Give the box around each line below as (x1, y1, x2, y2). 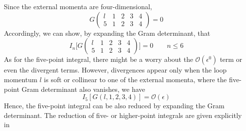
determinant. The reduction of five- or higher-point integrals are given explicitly (4, 110, 242, 120)
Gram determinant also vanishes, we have (21, 84, 145, 94)
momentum (4, 74, 37, 84)
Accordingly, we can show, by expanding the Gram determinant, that (4, 28, 211, 38)
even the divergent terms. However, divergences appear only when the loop (4, 65, 227, 75)
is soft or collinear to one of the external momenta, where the (44, 74, 227, 84)
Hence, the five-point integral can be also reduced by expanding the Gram (4, 101, 225, 111)
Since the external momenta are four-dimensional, (4, 1, 152, 12)
